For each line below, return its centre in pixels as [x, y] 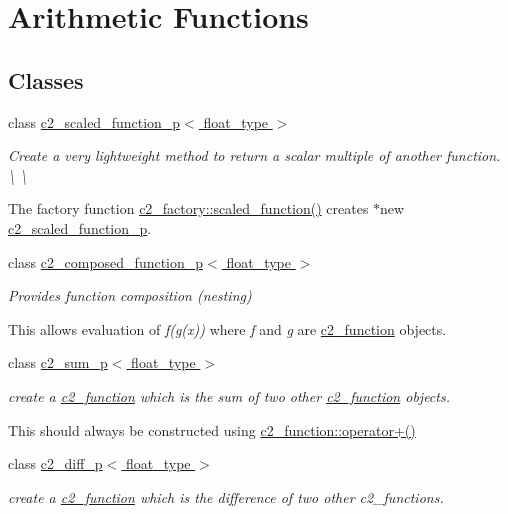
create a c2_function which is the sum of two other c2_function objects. [229, 395]
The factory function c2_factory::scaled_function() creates [188, 208]
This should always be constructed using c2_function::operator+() [212, 429]
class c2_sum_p [58, 362]
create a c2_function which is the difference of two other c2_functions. [226, 496]
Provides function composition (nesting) [130, 295]
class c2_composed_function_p [106, 261]
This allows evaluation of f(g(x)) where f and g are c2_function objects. [227, 328]
